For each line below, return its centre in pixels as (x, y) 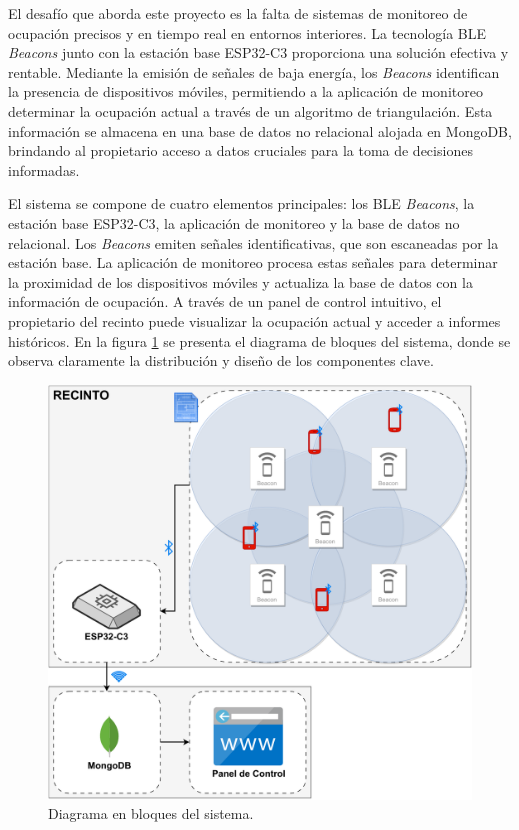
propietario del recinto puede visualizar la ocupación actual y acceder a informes (254, 320)
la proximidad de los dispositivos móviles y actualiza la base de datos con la (240, 281)
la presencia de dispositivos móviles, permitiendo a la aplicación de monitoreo (245, 91)
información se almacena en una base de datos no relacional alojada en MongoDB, (260, 130)
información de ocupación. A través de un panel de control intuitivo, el (225, 301)
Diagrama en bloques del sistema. (151, 813)
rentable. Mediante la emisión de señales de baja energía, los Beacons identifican (254, 71)
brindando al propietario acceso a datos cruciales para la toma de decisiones (240, 150)
